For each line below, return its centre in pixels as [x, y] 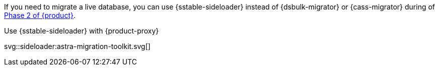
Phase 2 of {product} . [40, 15]
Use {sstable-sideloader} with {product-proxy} [82, 31]
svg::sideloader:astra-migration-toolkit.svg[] [77, 46]
